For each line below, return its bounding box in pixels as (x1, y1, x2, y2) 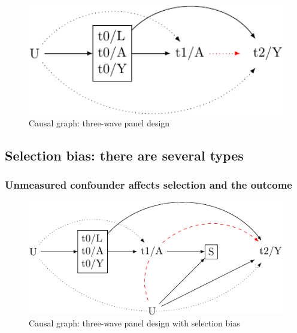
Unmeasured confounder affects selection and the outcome (5, 177, 292, 192)
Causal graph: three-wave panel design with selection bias (29, 317, 240, 329)
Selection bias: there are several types (5, 146, 244, 165)
